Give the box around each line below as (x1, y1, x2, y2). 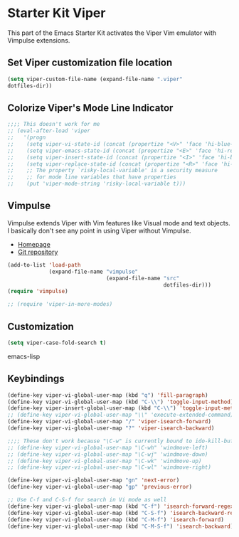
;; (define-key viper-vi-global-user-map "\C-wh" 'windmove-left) (7, 444, 208, 451)
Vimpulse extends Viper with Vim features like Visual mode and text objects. (7, 218, 231, 227)
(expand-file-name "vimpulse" (48, 268, 139, 275)
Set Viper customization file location (7, 57, 173, 69)
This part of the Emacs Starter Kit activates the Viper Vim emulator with (7, 28, 217, 37)
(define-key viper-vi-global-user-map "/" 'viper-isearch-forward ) (7, 418, 212, 425)
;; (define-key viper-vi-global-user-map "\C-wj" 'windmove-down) (7, 450, 208, 458)
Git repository (17, 248, 58, 256)
